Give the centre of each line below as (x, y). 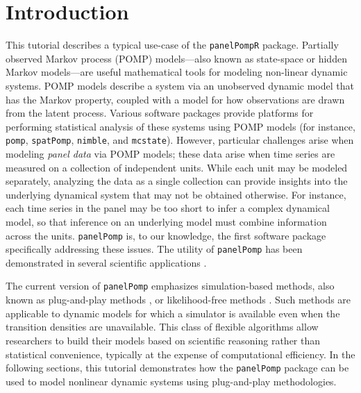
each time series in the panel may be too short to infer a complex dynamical (168, 208)
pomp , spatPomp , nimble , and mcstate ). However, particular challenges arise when (180, 140)
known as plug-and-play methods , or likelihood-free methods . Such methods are (178, 300)
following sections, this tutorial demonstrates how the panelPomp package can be (177, 368)
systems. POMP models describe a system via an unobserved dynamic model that (180, 85)
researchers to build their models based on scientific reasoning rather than (163, 340)
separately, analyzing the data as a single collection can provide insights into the (177, 181)
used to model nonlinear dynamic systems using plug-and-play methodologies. (171, 381)
